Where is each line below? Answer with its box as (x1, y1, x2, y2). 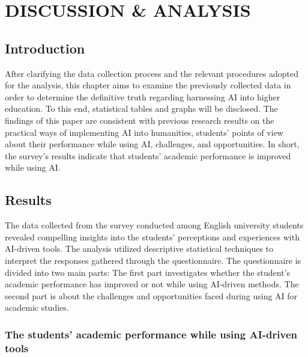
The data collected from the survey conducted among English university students (5, 219, 304, 231)
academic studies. (5, 301, 69, 314)
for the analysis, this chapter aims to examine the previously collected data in (5, 79, 291, 91)
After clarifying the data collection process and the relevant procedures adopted (5, 67, 298, 79)
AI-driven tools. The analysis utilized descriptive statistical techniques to (5, 242, 274, 255)
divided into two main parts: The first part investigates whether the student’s (5, 266, 291, 278)
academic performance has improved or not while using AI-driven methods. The (5, 278, 299, 290)
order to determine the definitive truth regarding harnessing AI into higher (5, 90, 280, 103)
